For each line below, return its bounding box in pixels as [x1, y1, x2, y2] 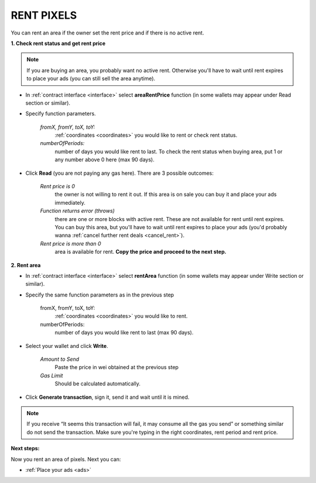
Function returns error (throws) [40, 208, 115, 215]
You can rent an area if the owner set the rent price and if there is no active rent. [11, 29, 204, 36]
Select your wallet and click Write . [25, 342, 108, 349]
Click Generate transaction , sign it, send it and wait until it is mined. [25, 394, 190, 401]
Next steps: [11, 445, 40, 452]
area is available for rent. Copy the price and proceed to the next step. [54, 249, 226, 256]
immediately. [54, 199, 86, 206]
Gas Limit [40, 372, 63, 379]
